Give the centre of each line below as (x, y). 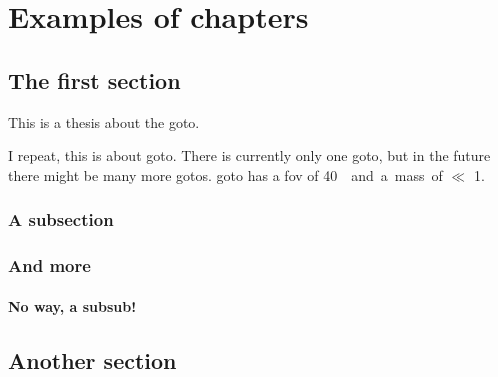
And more (49, 265)
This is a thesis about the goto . (104, 121)
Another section (92, 359)
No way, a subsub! (72, 305)
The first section (94, 79)
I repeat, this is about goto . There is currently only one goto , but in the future (249, 155)
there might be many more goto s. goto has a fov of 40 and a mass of (225, 174)
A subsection (61, 219)
